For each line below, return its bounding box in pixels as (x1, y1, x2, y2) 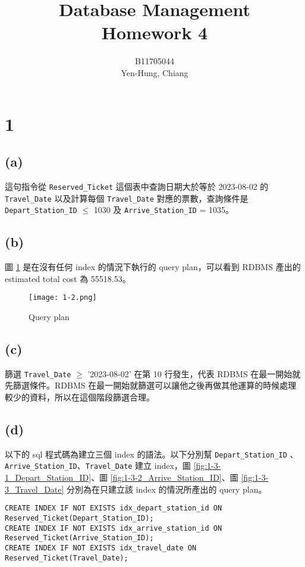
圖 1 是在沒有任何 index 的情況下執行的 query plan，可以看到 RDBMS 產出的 (5, 261, 301, 273)
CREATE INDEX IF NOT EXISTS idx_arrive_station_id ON (5, 524, 222, 532)
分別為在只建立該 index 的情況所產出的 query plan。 (67, 483, 267, 495)
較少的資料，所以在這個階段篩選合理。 (5, 390, 155, 403)
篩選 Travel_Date (5, 367, 71, 380)
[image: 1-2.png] (29, 293, 97, 302)
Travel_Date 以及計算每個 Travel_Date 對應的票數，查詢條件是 (5, 192, 249, 204)
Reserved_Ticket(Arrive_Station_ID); (5, 534, 154, 543)
